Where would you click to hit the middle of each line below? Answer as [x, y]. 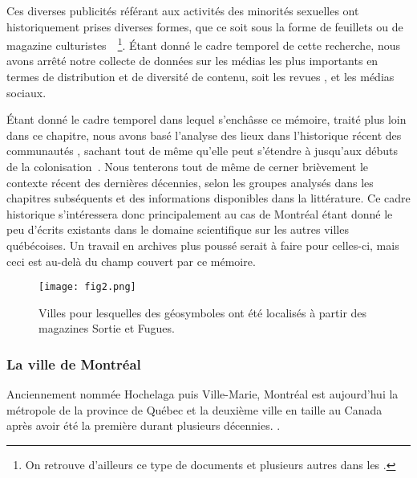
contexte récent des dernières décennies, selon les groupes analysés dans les [190, 182]
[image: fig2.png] [87, 287]
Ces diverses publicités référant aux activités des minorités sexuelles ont [183, 10]
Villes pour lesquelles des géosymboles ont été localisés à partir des [203, 312]
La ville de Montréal [74, 364]
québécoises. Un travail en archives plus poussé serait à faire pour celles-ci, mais [203, 245]
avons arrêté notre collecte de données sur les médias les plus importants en [192, 61]
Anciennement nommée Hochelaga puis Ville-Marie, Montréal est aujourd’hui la [202, 394]
